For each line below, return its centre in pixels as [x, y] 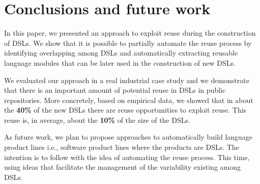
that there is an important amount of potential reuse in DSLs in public [115, 90]
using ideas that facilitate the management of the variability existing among [122, 167]
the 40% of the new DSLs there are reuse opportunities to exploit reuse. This [125, 110]
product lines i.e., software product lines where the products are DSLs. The [122, 147]
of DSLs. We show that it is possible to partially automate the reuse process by [128, 43]
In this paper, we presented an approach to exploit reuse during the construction [130, 33]
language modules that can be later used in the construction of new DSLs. [120, 62]
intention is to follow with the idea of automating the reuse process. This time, [127, 157]
